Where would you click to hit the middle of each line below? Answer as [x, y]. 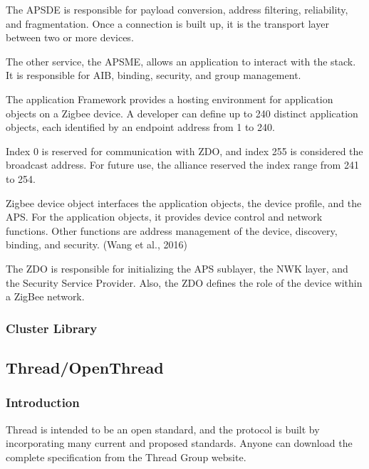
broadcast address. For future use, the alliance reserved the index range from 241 [182, 165]
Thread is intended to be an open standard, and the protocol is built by [163, 429]
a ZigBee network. [45, 296]
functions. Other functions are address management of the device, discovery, [172, 230]
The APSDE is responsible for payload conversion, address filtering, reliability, [177, 9]
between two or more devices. [70, 37]
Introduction [43, 402]
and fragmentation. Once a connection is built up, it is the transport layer [167, 23]
